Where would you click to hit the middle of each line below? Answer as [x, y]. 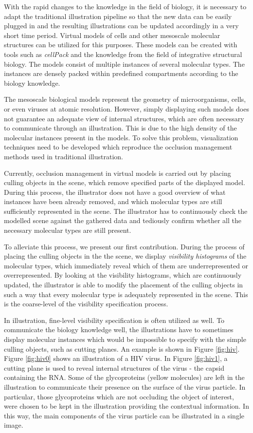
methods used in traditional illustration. [63, 156]
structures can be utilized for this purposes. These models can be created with [121, 45]
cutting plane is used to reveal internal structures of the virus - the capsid [114, 367]
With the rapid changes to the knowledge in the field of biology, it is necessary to [125, 6]
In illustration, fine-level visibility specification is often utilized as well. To [114, 320]
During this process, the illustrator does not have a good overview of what [115, 192]
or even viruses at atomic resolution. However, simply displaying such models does [126, 108]
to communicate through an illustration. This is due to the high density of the [120, 128]
